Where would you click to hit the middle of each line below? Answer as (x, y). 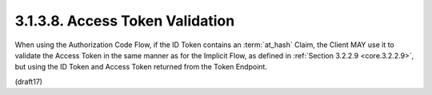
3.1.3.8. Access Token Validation (125, 21)
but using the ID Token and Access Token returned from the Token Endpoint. (141, 67)
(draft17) (29, 81)
